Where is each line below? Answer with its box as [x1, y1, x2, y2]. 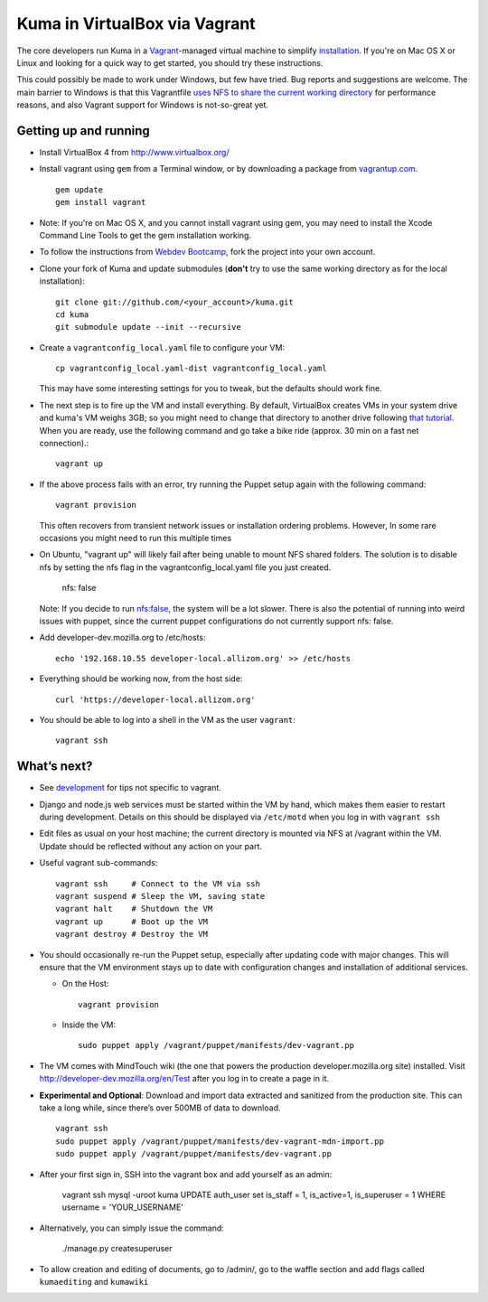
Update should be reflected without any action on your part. [39, 840, 262, 851]
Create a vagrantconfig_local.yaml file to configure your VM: [39, 342, 285, 352]
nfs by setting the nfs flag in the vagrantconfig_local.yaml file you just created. [39, 561, 332, 573]
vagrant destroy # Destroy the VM [55, 929, 208, 940]
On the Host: [61, 979, 109, 989]
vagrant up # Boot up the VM [55, 916, 208, 926]
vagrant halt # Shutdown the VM [55, 904, 213, 914]
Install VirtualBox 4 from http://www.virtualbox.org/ [39, 147, 230, 158]
